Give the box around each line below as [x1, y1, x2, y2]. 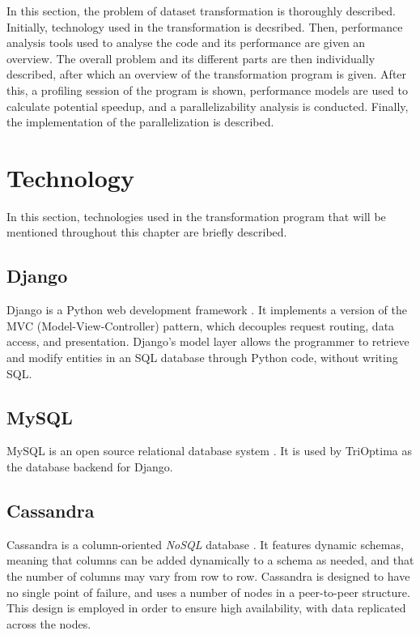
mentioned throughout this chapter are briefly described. [6, 224, 287, 241]
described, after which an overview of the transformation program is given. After [6, 66, 407, 83]
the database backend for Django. [6, 458, 173, 475]
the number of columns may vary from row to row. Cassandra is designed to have [6, 568, 410, 585]
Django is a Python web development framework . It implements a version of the [6, 301, 407, 318]
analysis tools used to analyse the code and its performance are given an [6, 34, 366, 51]
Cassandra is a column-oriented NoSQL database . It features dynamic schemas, [6, 535, 404, 552]
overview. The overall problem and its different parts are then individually [6, 49, 375, 66]
